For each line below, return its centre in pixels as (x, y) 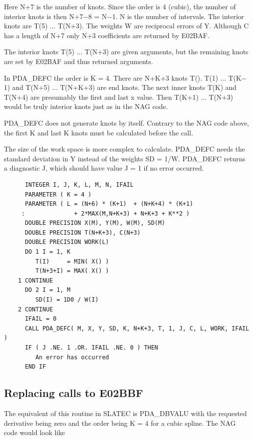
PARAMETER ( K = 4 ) (58, 194)
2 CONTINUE (35, 309)
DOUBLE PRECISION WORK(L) (67, 242)
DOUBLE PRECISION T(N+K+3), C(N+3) (83, 232)
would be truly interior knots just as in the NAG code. (86, 106)
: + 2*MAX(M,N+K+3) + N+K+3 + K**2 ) (105, 213)
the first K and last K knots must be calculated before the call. (99, 132)
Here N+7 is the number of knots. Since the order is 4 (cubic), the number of (120, 6)
